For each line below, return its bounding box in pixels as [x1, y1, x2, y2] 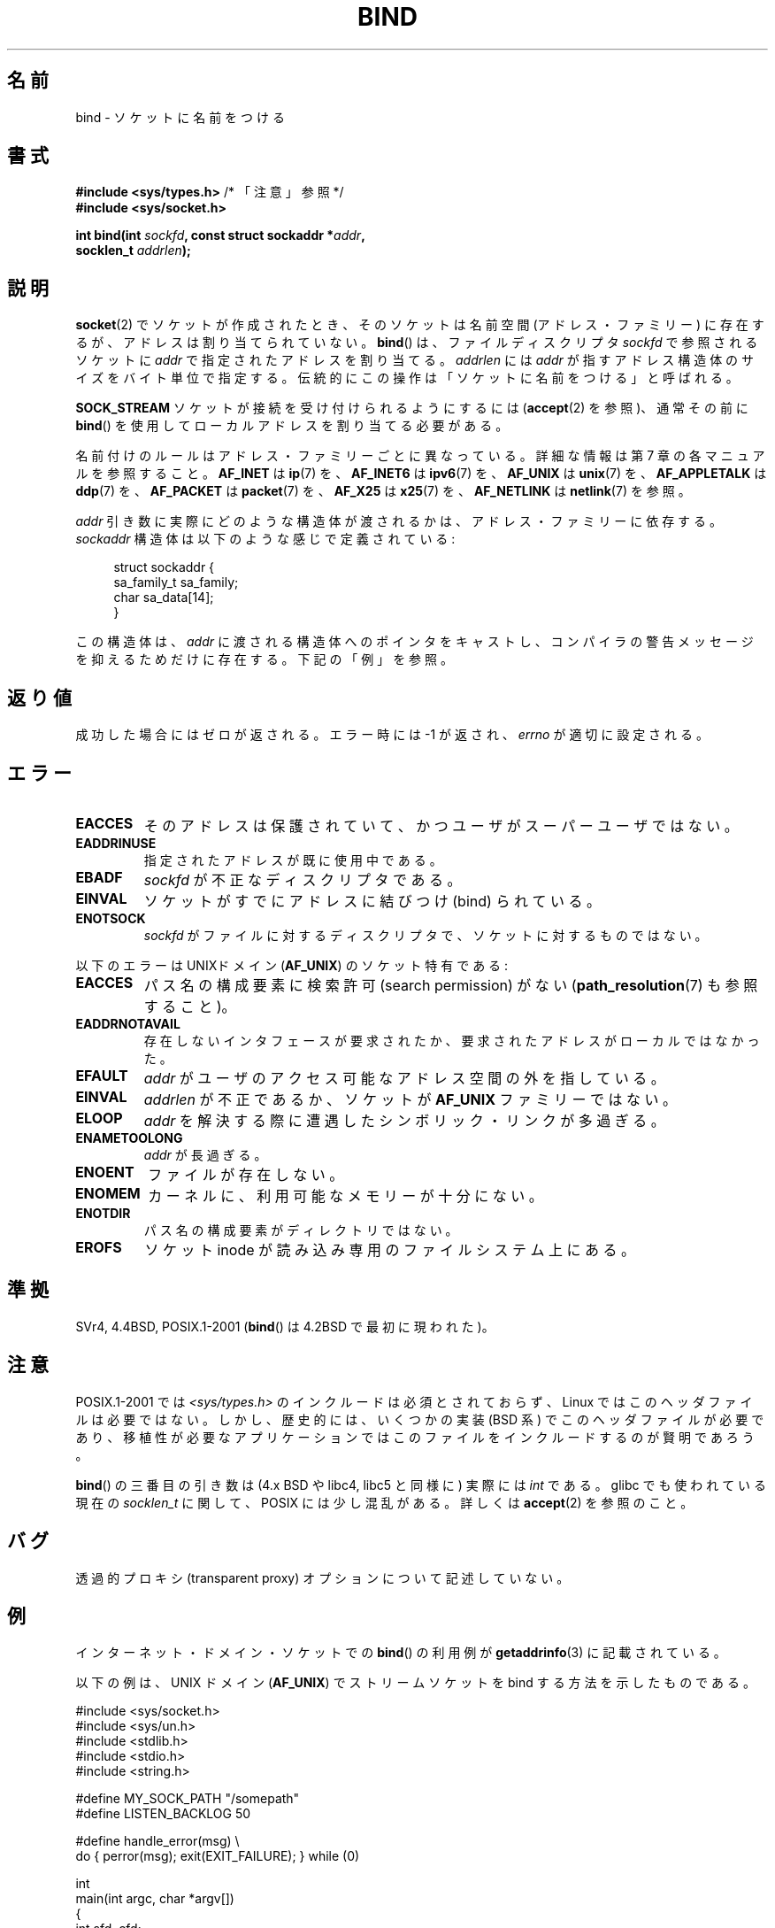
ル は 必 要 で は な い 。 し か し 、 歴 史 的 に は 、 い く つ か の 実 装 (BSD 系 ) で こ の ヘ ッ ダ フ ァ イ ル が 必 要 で [75, 1411, 764, 1427]
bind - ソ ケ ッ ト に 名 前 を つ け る [75, 109, 285, 125]
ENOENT [74, 1162, 134, 1181]
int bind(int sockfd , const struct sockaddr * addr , [75, 228, 365, 243]
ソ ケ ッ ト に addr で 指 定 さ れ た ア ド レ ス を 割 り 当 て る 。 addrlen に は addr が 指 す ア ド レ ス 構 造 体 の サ [75, 352, 755, 368]
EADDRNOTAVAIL [75, 1015, 180, 1031]
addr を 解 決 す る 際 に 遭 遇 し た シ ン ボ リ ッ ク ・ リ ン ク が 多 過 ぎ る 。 [143, 1111, 665, 1130]
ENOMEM [74, 1184, 141, 1202]
